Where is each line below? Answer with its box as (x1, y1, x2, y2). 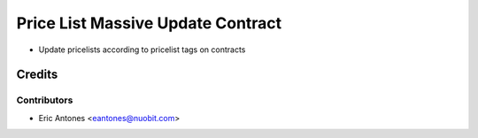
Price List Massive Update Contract (16, 13, 282, 33)
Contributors (16, 94, 73, 106)
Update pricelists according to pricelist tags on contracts (38, 44, 246, 55)
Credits (16, 67, 58, 82)
